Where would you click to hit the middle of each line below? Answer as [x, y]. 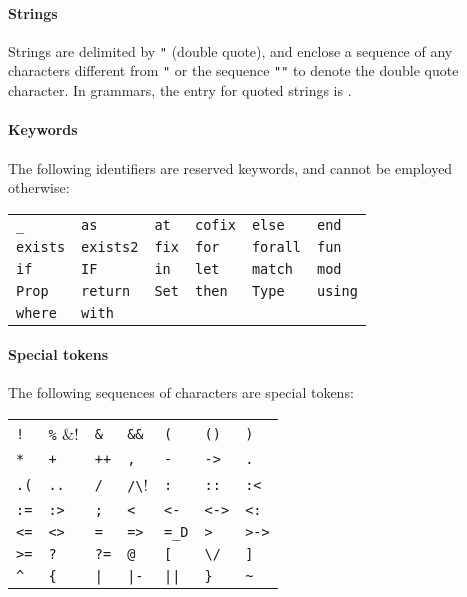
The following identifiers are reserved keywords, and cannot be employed [230, 167]
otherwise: [39, 187]
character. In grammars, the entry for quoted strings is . [180, 90]
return [106, 290]
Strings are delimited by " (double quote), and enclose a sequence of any [230, 50]
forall [276, 246]
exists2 [110, 246]
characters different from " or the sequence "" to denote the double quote [233, 70]
